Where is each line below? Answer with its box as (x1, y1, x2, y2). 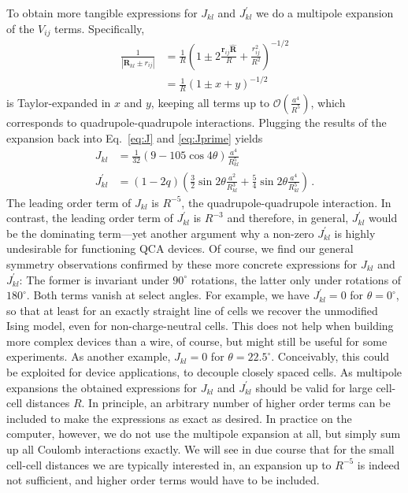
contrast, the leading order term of (6, 209, 173, 226)
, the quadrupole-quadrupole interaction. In (181, 194, 391, 210)
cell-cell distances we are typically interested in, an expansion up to (6, 456, 332, 473)
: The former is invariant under (19, 271, 169, 287)
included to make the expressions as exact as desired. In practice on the (6, 410, 352, 426)
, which (310, 94, 346, 110)
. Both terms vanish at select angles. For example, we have (26, 287, 310, 303)
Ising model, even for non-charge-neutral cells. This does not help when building (6, 317, 394, 334)
